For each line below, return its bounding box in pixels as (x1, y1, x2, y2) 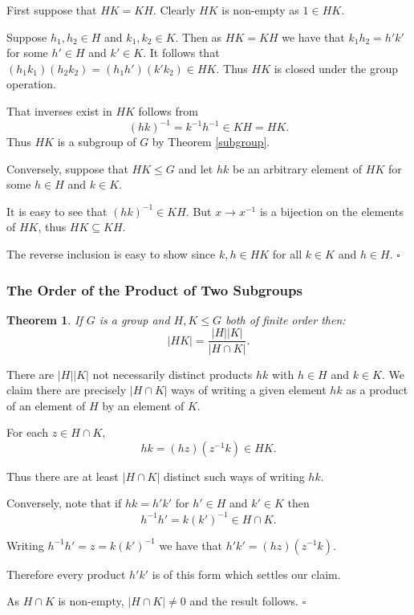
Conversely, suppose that (6, 160, 128, 177)
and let (178, 160, 213, 177)
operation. (6, 75, 56, 92)
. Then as (175, 28, 222, 45)
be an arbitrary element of (232, 160, 363, 177)
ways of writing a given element (171, 381, 327, 398)
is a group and (99, 311, 170, 328)
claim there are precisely (6, 381, 127, 398)
